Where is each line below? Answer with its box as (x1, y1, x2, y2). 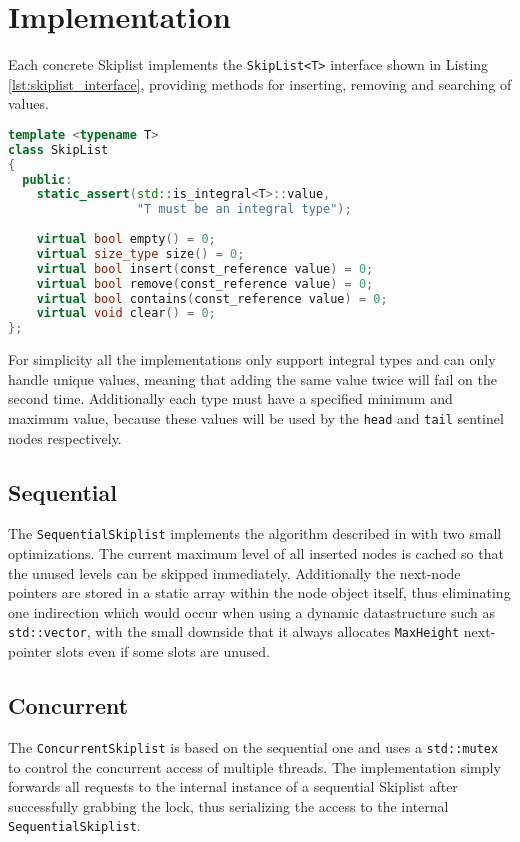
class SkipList (8, 142, 109, 157)
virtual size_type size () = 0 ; (36, 246, 245, 261)
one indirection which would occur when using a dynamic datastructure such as (8, 601, 495, 622)
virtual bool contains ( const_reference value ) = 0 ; (36, 291, 388, 306)
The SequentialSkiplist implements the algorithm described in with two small (8, 523, 502, 544)
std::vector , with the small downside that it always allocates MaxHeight (8, 621, 460, 642)
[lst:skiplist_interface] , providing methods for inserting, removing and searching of (8, 73, 512, 94)
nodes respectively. (8, 427, 122, 448)
